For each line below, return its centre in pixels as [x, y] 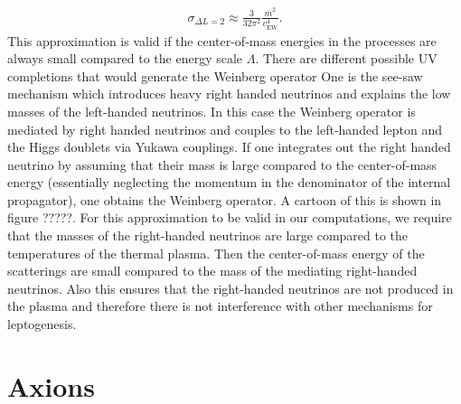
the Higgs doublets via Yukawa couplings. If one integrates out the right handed [229, 147]
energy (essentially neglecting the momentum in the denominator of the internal [229, 182]
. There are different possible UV [346, 58]
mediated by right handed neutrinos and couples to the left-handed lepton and [225, 129]
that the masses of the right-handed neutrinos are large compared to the [208, 235]
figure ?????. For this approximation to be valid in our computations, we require [230, 217]
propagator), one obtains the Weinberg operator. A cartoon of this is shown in [225, 199]
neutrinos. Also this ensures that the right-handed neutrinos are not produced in [230, 288]
